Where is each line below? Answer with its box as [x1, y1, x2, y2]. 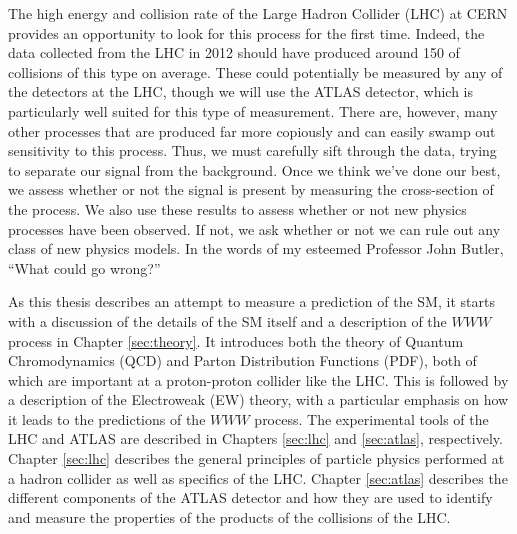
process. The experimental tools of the [254, 408, 489, 429]
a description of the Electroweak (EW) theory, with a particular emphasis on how [8, 389, 509, 410]
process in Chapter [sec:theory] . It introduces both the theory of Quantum [8, 330, 464, 351]
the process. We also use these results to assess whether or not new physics [8, 198, 467, 219]
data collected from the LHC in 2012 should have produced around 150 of [8, 42, 460, 63]
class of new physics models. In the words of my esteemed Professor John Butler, [8, 238, 504, 259]
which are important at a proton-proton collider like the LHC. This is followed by [8, 369, 509, 390]
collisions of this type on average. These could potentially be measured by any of [8, 61, 503, 82]
